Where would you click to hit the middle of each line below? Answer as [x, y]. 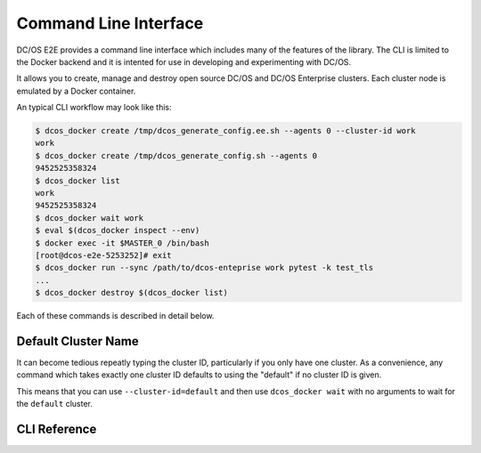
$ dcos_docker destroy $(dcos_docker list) [132, 293]
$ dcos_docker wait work [90, 218]
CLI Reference [57, 429]
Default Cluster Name [78, 341]
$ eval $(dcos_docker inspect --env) [118, 231]
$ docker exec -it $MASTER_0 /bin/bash [122, 243]
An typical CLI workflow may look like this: [94, 108]
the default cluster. [55, 404]
